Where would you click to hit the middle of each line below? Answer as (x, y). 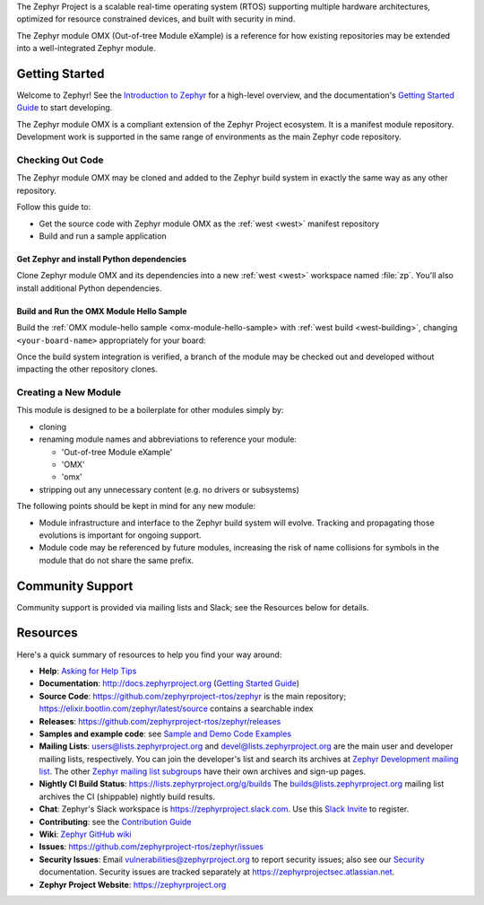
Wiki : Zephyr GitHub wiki (85, 834)
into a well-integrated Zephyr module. (86, 48)
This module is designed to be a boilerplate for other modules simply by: (150, 410)
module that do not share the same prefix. (117, 560)
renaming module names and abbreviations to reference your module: (168, 439)
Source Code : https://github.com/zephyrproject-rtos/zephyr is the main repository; (193, 696)
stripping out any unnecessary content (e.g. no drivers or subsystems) (169, 489)
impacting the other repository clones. (87, 369)
